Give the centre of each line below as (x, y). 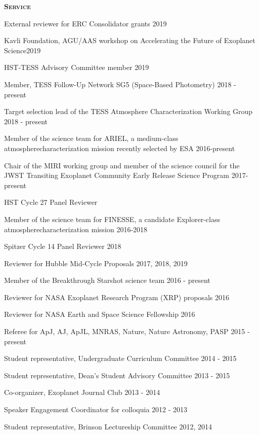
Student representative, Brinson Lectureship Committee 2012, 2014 (108, 426)
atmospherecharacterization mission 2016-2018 (76, 229)
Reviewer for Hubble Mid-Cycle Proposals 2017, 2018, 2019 (96, 263)
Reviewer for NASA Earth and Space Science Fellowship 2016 (100, 314)
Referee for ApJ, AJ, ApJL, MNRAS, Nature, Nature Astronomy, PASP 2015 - (127, 331)
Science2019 (23, 50)
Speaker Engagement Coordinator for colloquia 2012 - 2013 (96, 409)
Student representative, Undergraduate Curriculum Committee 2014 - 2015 (120, 358)
